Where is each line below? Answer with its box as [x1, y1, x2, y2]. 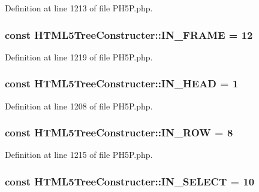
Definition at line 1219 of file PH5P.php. [5, 50, 153, 63]
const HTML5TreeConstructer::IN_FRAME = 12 [5, 27, 253, 42]
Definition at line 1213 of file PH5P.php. [5, 2, 153, 14]
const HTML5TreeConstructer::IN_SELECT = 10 [5, 173, 255, 188]
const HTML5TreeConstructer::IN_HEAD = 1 [5, 76, 239, 91]
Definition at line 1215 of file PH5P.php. [5, 148, 153, 161]
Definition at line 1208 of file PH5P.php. [5, 99, 153, 112]
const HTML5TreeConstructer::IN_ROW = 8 [5, 125, 233, 140]
